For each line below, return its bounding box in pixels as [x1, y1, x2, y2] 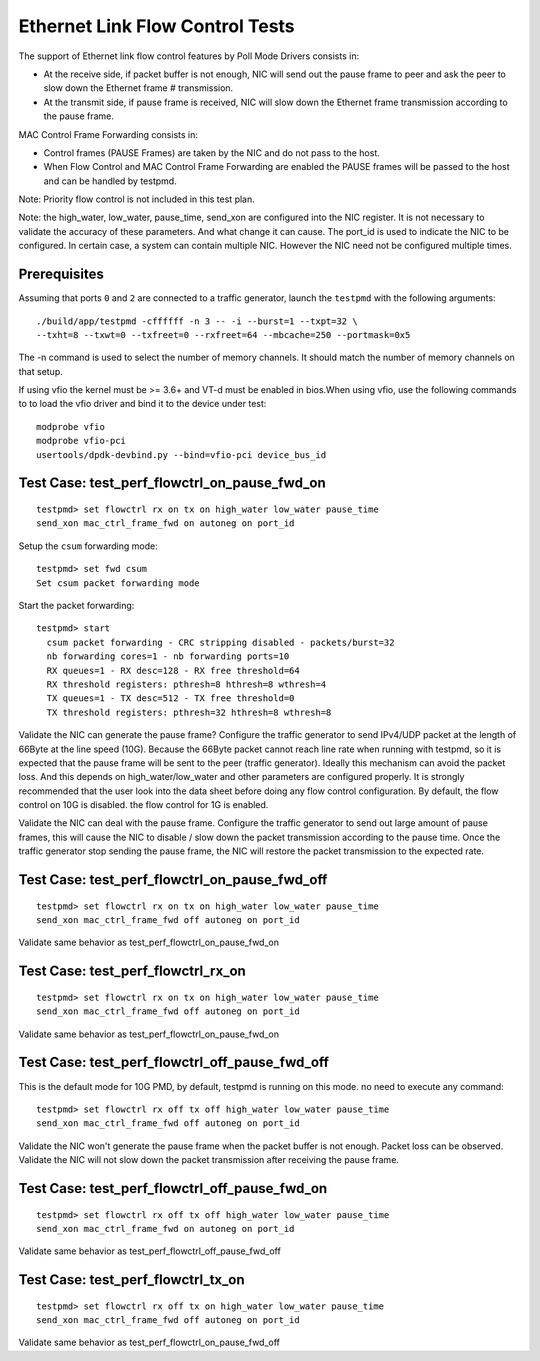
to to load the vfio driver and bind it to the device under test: [18, 398, 267, 410]
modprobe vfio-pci [36, 435, 127, 447]
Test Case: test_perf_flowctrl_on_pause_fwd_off [18, 871, 328, 889]
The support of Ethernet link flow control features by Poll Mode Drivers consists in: [18, 50, 360, 62]
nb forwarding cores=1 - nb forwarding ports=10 [46, 651, 290, 662]
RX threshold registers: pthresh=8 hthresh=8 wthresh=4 [46, 678, 327, 690]
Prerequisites [18, 266, 104, 283]
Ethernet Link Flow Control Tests [18, 15, 295, 37]
